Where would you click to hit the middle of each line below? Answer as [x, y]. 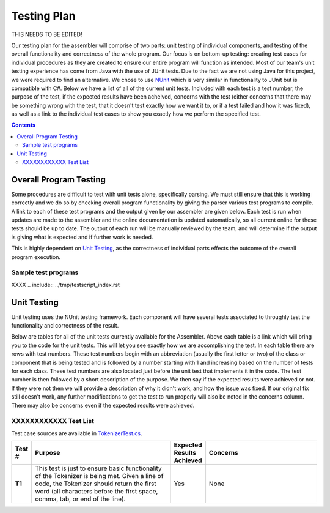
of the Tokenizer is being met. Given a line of [99, 476]
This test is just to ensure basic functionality [98, 468]
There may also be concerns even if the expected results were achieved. [103, 405]
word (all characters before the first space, [96, 492]
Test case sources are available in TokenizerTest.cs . [77, 433]
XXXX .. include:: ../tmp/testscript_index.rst [66, 285]
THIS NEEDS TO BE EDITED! [47, 34]
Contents [24, 125]
